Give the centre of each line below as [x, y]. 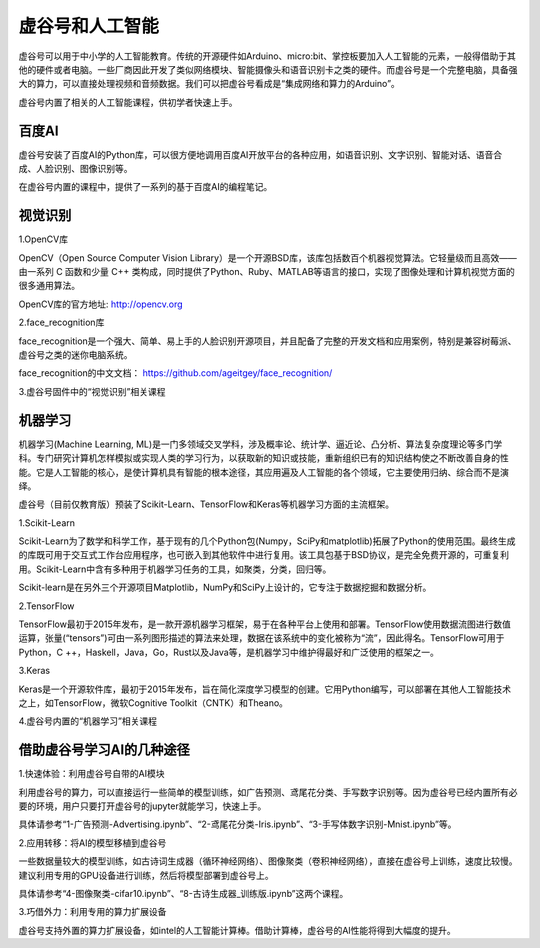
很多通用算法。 [49, 286]
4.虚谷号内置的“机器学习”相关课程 [87, 721]
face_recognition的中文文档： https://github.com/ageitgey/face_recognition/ [175, 373]
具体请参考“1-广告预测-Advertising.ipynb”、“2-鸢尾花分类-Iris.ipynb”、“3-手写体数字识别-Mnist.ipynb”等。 [237, 824]
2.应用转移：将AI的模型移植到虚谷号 [92, 842]
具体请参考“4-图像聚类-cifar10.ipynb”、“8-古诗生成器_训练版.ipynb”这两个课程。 [183, 894]
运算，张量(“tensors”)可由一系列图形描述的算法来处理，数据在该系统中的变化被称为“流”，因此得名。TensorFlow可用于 [261, 638]
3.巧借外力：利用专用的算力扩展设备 [92, 912]
